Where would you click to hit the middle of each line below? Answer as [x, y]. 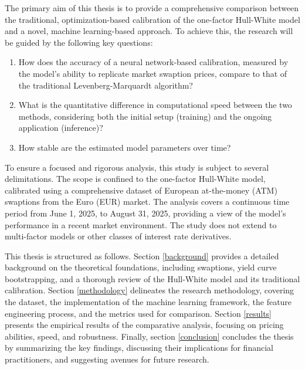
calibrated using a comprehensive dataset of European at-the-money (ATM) [141, 190]
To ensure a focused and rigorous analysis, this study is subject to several [137, 167]
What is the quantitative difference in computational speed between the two [155, 105]
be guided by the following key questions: [79, 42]
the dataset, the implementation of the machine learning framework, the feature [148, 302]
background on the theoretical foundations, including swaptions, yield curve [141, 267]
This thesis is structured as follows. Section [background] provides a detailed [142, 255]
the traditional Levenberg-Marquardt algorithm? [106, 85]
